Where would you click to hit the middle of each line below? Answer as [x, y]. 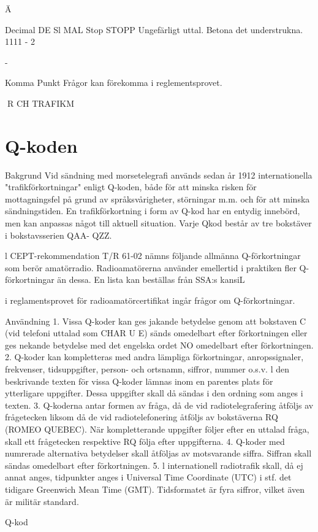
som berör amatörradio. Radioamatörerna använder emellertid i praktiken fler [151, 267]
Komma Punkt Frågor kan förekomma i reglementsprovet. [114, 83]
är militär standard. [42, 501]
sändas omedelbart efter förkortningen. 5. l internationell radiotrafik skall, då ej [154, 465]
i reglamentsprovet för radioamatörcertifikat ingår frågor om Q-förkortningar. [150, 300]
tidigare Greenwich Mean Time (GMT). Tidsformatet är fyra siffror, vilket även [155, 489]
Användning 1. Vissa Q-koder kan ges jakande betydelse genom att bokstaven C [156, 321]
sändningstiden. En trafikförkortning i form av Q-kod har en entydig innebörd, [153, 211]
